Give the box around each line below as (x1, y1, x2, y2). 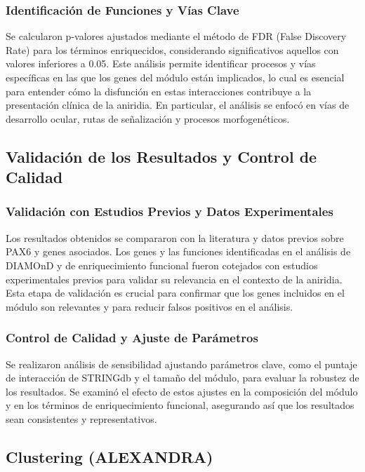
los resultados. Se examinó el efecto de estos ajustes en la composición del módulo (6, 384, 358, 398)
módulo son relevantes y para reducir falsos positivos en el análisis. (6, 299, 293, 313)
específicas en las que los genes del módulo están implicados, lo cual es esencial (6, 70, 345, 84)
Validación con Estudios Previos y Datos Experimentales (6, 203, 333, 220)
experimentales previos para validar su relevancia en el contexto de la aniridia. (6, 271, 343, 286)
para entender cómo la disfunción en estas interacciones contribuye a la (6, 83, 312, 98)
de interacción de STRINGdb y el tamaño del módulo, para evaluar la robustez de (6, 370, 359, 385)
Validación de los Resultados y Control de (6, 145, 317, 167)
